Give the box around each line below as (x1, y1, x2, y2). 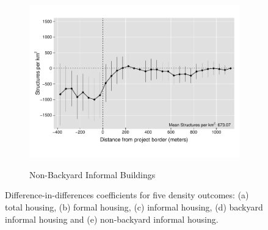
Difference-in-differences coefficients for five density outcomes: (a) (5, 189, 249, 201)
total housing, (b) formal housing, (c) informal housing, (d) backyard (5, 200, 263, 213)
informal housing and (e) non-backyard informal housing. (5, 212, 219, 225)
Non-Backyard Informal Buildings (29, 168, 156, 181)
